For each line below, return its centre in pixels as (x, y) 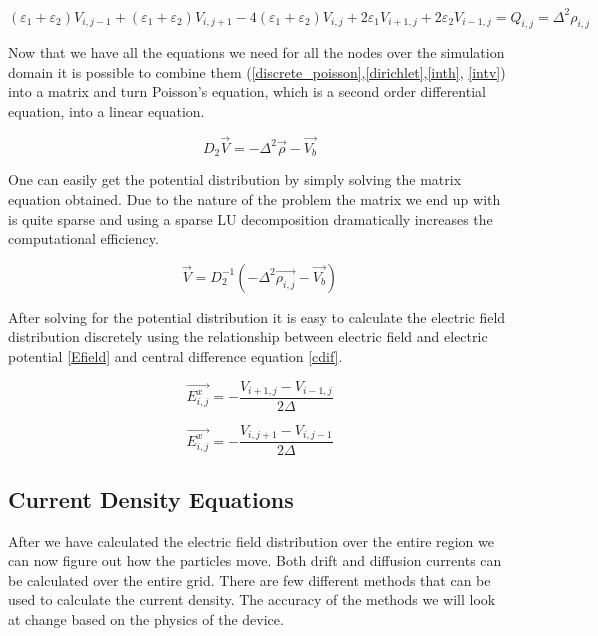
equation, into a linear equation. (106, 111)
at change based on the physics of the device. (146, 619)
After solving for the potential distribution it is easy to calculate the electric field (257, 316)
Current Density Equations (151, 498)
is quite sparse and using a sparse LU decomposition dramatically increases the (250, 218)
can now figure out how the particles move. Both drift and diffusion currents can (255, 560)
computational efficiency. (83, 238)
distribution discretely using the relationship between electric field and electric (248, 336)
